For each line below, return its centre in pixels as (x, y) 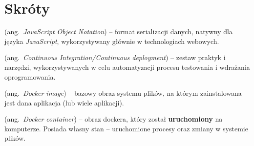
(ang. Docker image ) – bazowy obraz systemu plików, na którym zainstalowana (123, 93)
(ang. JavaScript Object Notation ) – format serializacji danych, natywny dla (118, 31)
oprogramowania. (30, 76)
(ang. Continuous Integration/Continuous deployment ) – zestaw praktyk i (115, 57)
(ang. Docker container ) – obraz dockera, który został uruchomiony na (114, 119)
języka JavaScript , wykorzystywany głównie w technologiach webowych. (112, 41)
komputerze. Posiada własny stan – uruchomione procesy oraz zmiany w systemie (126, 128)
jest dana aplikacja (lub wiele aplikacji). (64, 102)
